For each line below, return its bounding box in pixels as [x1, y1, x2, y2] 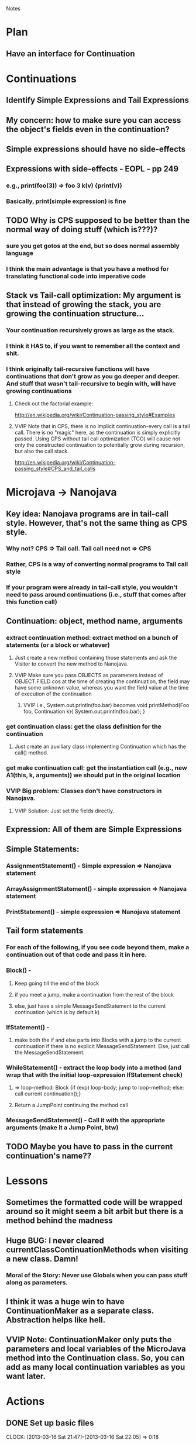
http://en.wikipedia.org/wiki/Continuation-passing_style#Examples [14, 411, 176, 418]
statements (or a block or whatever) [6, 640, 110, 649]
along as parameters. [6, 1278, 68, 1287]
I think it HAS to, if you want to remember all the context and [6, 342, 180, 350]
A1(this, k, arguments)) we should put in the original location [6, 771, 181, 780]
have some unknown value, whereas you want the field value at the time [14, 684, 189, 691]
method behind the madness [6, 1216, 113, 1226]
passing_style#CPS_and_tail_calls [14, 465, 95, 472]
